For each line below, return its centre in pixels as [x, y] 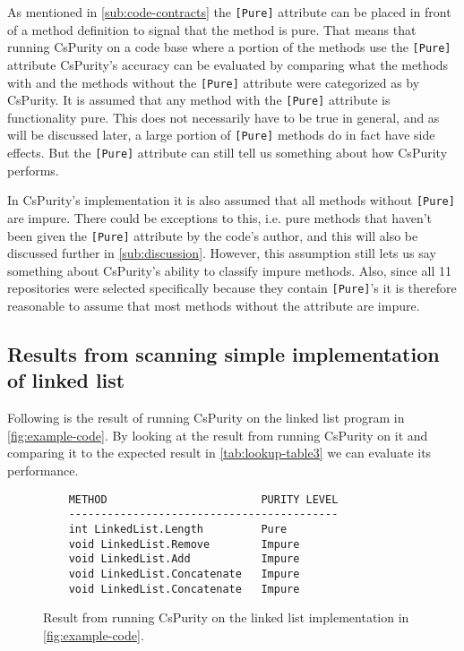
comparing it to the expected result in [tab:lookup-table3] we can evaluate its [219, 453]
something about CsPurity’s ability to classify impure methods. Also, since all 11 [229, 270]
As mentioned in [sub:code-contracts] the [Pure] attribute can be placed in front [229, 12]
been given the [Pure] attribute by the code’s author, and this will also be [213, 235]
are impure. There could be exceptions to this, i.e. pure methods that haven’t [220, 217]
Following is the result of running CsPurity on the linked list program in [206, 418]
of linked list [66, 380]
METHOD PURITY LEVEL [203, 499]
